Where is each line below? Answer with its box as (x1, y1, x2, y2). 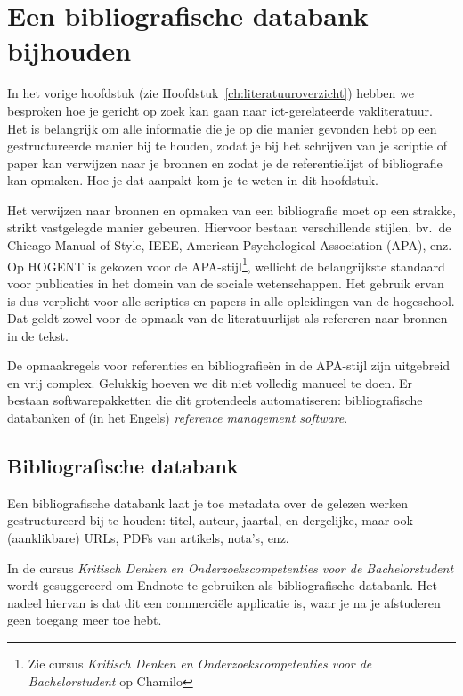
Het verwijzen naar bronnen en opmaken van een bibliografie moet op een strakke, (7, 200, 456, 219)
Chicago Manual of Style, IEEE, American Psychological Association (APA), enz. (7, 236, 452, 255)
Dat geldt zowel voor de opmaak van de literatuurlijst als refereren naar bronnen (7, 309, 448, 328)
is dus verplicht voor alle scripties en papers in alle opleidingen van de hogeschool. (7, 291, 455, 310)
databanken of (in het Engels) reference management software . (7, 409, 348, 427)
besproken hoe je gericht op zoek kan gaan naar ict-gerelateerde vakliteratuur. (7, 101, 433, 119)
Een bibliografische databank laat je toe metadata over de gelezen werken (7, 493, 408, 512)
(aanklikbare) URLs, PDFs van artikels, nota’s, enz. (7, 529, 289, 547)
